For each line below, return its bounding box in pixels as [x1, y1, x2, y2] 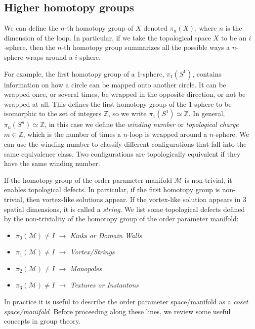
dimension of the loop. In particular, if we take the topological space [4, 32, 211, 42]
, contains [192, 68, 221, 79]
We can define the [4, 23, 58, 33]
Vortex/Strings [70, 247, 115, 257]
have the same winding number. [4, 158, 100, 168]
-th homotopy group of [64, 23, 133, 33]
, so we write [108, 108, 147, 119]
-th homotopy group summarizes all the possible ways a [61, 42, 230, 52]
